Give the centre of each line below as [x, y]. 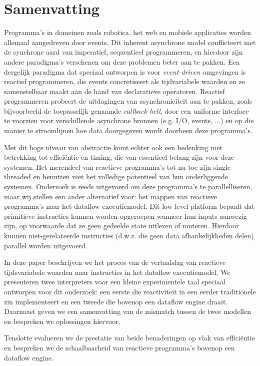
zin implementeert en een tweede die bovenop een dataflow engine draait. [116, 301]
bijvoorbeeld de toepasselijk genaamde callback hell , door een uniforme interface [126, 110]
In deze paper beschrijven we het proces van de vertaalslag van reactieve [115, 262]
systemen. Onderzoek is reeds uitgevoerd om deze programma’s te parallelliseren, [128, 187]
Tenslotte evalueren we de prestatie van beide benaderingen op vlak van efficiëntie [129, 338]
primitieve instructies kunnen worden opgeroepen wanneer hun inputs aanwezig [125, 216]
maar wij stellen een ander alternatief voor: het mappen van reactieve [111, 196]
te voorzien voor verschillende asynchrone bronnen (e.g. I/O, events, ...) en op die [129, 120]
